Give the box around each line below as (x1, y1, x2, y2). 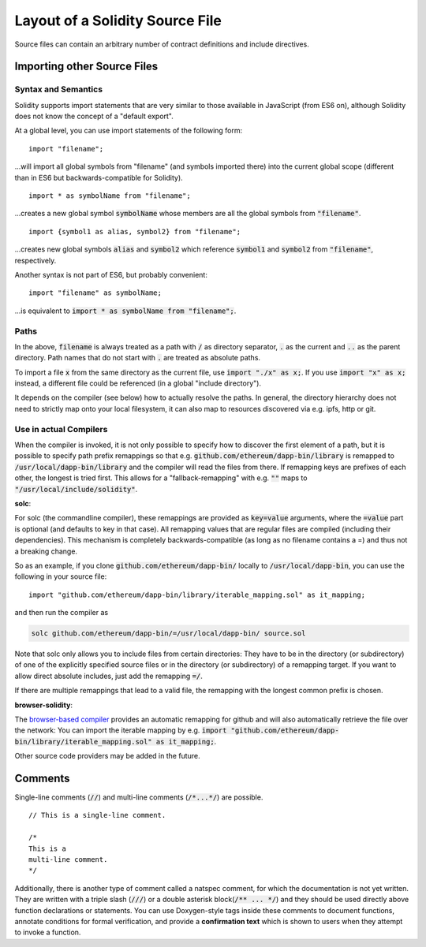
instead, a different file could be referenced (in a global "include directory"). (14, 378, 262, 388)
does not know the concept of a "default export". (14, 111, 174, 121)
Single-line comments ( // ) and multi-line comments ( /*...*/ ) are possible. (14, 792, 263, 802)
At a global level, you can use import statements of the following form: (14, 126, 243, 136)
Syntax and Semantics (14, 84, 103, 95)
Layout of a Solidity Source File (14, 12, 222, 29)
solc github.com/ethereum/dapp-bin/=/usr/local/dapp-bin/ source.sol (31, 629, 306, 638)
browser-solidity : (14, 700, 73, 710)
